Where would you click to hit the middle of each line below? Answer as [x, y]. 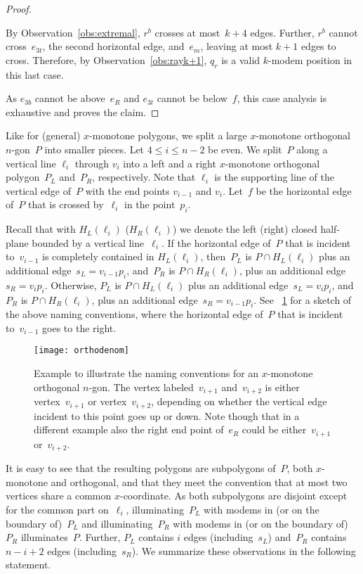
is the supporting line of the [274, 177]
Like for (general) [43, 135]
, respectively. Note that [144, 177]
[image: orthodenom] [82, 351]
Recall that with [41, 229]
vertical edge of [38, 190]
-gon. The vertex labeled [141, 387]
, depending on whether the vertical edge [239, 401]
